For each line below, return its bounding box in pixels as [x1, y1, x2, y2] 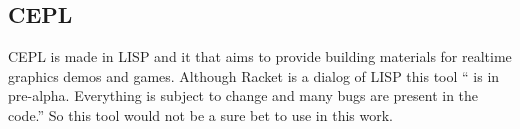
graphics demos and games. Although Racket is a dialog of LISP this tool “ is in [8, 65, 500, 86]
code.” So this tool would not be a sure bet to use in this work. [8, 104, 393, 125]
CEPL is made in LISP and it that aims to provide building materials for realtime [8, 46, 512, 67]
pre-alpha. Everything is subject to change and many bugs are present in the [8, 85, 479, 106]
